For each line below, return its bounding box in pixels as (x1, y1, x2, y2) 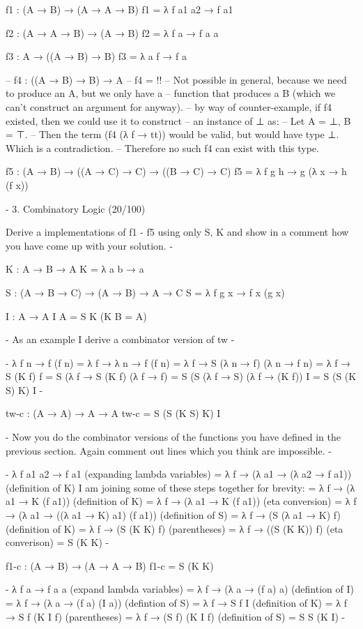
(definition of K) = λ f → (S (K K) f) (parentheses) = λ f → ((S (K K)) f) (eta (6, 521, 343, 536)
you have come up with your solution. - (6, 238, 173, 252)
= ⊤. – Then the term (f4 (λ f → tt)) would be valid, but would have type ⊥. (6, 127, 339, 142)
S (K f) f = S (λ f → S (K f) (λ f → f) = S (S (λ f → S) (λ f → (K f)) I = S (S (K (6, 369, 357, 384)
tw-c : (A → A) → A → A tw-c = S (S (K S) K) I (6, 406, 221, 420)
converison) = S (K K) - (6, 535, 109, 550)
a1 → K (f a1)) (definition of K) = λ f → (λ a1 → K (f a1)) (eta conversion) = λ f (6, 494, 357, 508)
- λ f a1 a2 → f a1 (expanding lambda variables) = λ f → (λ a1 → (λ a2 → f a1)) (6, 467, 352, 481)
